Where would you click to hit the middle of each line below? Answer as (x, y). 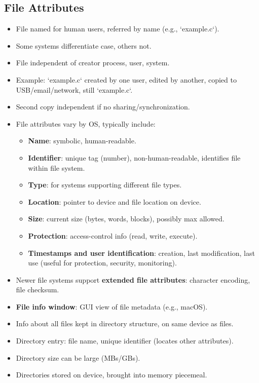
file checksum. (38, 290)
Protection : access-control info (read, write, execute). (113, 235)
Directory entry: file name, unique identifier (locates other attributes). (125, 341)
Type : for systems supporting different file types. (105, 185)
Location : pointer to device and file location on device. (115, 201)
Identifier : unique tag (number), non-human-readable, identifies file (134, 157)
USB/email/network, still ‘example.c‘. (74, 89)
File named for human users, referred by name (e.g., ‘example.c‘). (118, 29)
